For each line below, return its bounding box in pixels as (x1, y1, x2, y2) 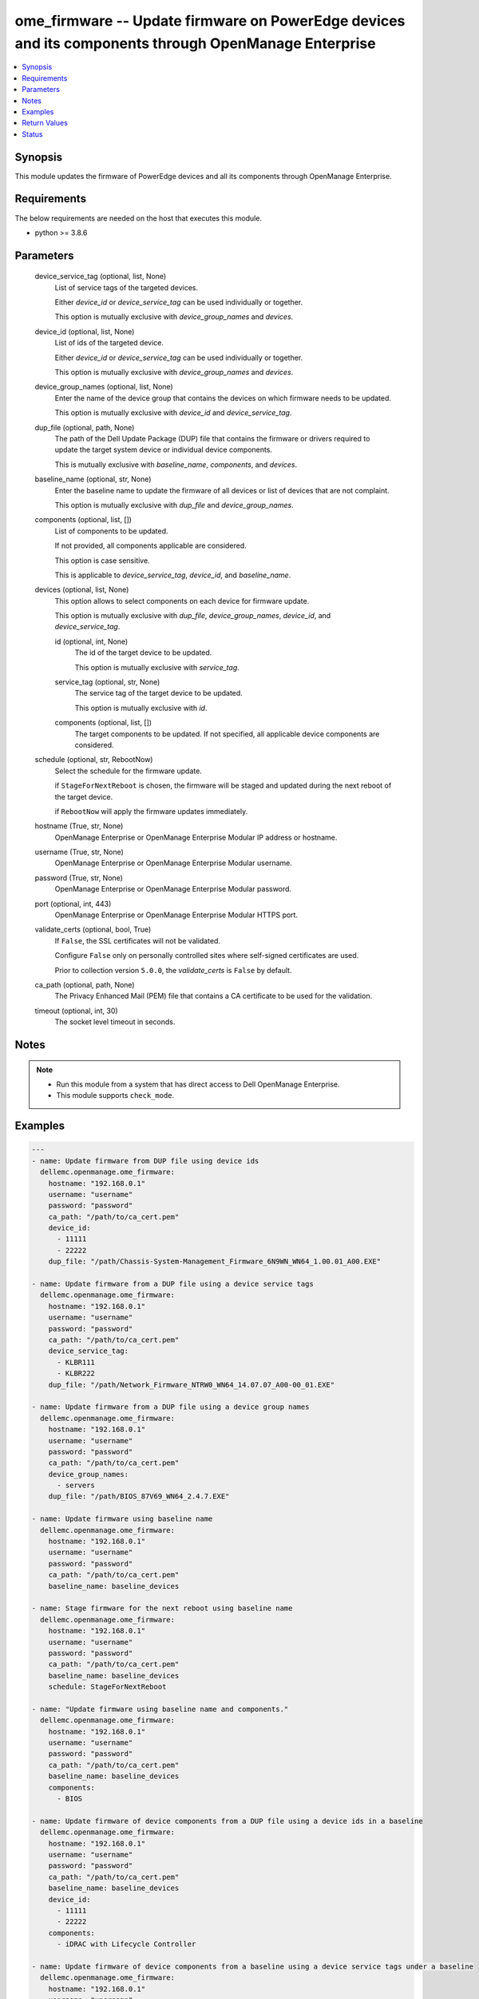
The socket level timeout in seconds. (54, 1017, 176, 1027)
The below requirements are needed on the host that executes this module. (14, 213, 263, 223)
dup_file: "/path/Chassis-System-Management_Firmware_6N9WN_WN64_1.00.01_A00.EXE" (48, 1257, 382, 1267)
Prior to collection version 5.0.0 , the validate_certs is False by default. (54, 965, 292, 975)
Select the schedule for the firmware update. (54, 766, 203, 776)
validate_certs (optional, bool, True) (34, 924, 152, 935)
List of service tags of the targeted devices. (54, 282, 199, 292)
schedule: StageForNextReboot (48, 1682, 167, 1691)
